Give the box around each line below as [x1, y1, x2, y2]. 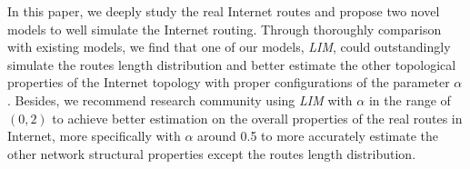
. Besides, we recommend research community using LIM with [7, 90, 353, 109]
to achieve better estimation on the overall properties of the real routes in [52, 108, 463, 127]
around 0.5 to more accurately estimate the [197, 126, 439, 145]
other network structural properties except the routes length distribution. [7, 144, 416, 163]
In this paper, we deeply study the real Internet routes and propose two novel [7, 2, 440, 20]
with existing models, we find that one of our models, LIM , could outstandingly [7, 37, 451, 56]
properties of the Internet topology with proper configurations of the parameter [7, 73, 450, 92]
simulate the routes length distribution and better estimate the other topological [7, 55, 456, 74]
